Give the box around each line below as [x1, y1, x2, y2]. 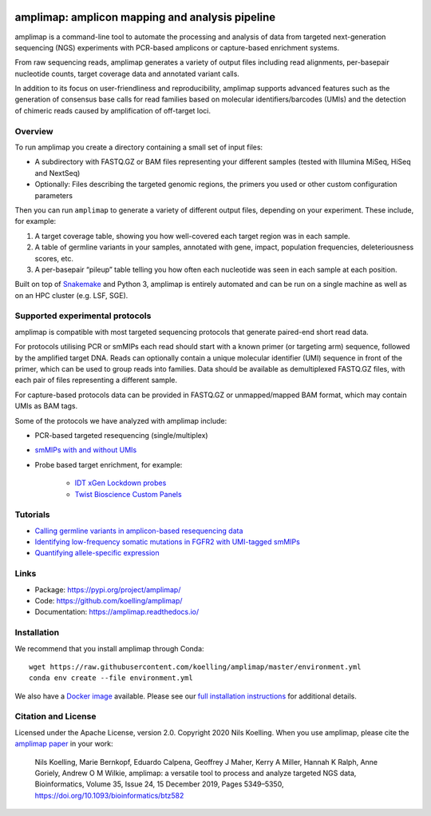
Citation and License [14, 711, 97, 722]
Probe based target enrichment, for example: [34, 460, 183, 469]
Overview [14, 125, 53, 137]
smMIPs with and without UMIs [34, 445, 137, 455]
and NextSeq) [34, 168, 81, 177]
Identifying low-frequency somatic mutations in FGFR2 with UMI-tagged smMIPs [34, 537, 301, 547]
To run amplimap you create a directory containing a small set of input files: [14, 142, 263, 152]
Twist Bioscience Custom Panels [74, 489, 183, 499]
